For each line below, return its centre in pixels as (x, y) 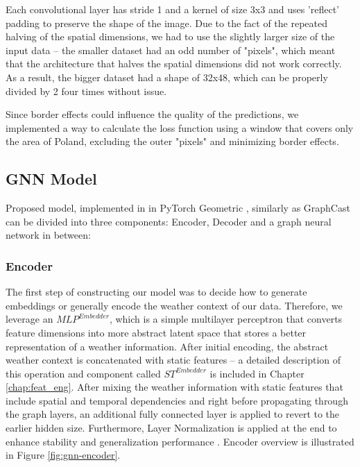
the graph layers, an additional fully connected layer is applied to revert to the (173, 414)
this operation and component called (83, 373)
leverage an (29, 319)
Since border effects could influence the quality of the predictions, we (152, 114)
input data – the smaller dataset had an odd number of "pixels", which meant (171, 50)
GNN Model (51, 179)
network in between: (48, 235)
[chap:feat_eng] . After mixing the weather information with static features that (174, 387)
